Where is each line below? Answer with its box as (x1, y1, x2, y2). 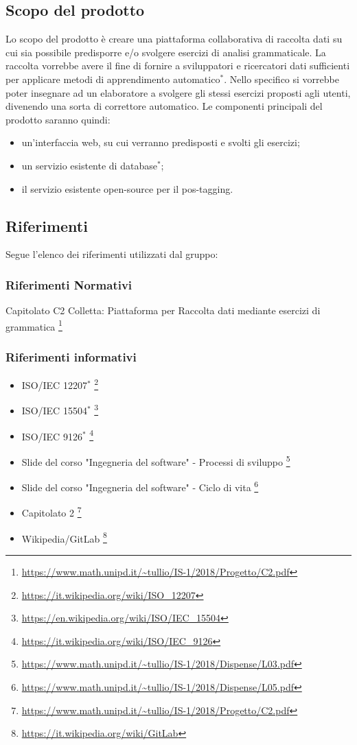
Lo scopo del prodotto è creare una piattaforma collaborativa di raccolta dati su (5, 32, 343, 46)
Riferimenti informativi (5, 348, 137, 365)
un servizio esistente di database (21, 158, 157, 172)
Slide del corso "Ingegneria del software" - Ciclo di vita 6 (21, 478, 259, 494)
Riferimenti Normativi (5, 276, 133, 293)
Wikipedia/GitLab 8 (21, 529, 107, 545)
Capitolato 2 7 (21, 504, 82, 520)
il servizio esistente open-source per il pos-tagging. (21, 181, 233, 196)
